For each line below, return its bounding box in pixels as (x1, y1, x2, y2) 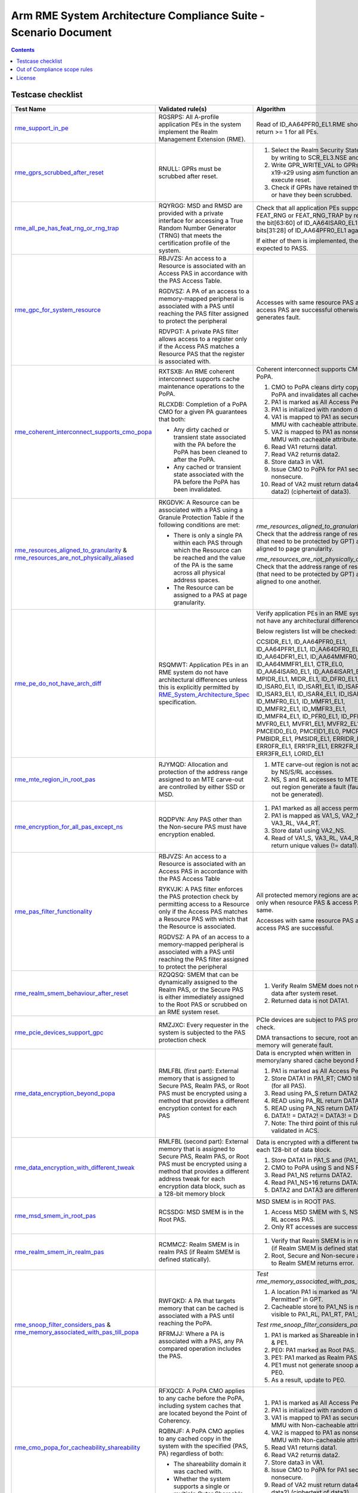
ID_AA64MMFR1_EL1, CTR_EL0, (256, 660, 344, 668)
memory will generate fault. (256, 1041, 334, 1049)
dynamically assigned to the (158, 978, 238, 987)
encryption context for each (158, 1104, 237, 1113)
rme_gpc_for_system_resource (14, 306, 101, 314)
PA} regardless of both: (158, 1449, 224, 1458)
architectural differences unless (158, 675, 248, 684)
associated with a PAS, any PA (158, 1337, 244, 1345)
